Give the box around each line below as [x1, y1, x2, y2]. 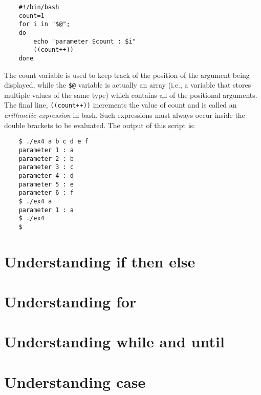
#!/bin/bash [18, 4, 59, 11]
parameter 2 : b [18, 155, 74, 162]
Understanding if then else [4, 251, 195, 272]
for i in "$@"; [18, 20, 70, 28]
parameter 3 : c [18, 163, 74, 171]
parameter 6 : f [18, 189, 74, 197]
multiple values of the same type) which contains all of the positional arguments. [4, 89, 257, 100]
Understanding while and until [4, 331, 225, 352]
